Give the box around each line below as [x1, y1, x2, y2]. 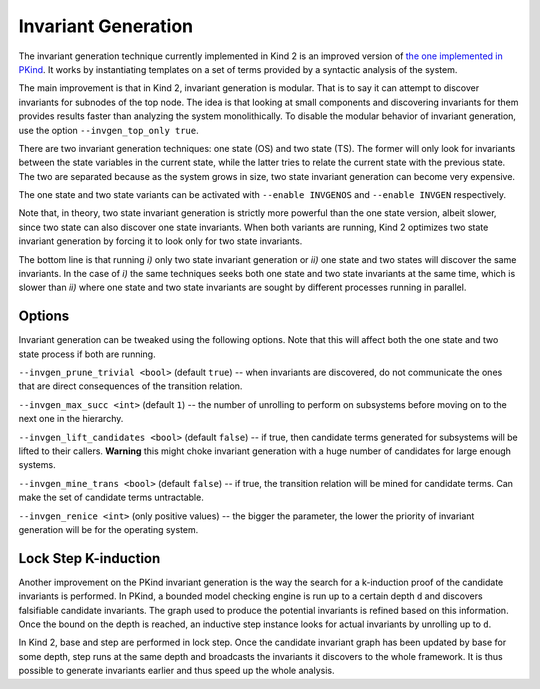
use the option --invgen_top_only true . [18, 124, 199, 136]
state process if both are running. [18, 348, 156, 360]
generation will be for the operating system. [18, 524, 199, 535]
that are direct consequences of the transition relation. [18, 380, 243, 392]
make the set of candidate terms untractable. [18, 491, 204, 504]
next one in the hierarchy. [18, 413, 124, 425]
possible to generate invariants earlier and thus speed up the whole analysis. [18, 665, 335, 677]
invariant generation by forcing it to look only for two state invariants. [18, 235, 303, 247]
